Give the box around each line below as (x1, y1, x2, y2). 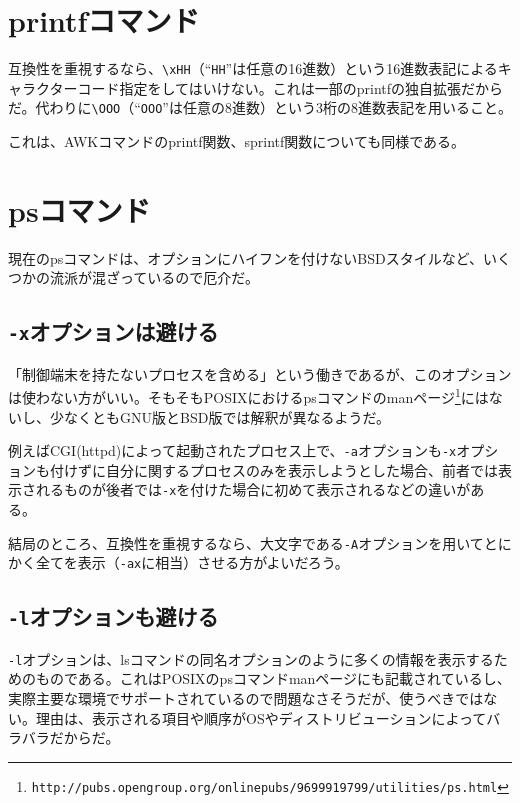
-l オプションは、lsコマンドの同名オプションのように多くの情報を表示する (8, 648, 494, 669)
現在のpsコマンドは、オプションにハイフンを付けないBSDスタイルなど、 (8, 247, 483, 268)
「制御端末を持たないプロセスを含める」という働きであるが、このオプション (8, 363, 512, 384)
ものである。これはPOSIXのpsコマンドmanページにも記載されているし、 (35, 668, 511, 689)
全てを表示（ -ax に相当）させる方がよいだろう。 (35, 552, 349, 573)
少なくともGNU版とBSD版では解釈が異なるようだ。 (49, 406, 390, 427)
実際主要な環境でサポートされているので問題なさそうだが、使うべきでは (8, 688, 484, 708)
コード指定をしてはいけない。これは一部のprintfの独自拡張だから (77, 77, 504, 98)
